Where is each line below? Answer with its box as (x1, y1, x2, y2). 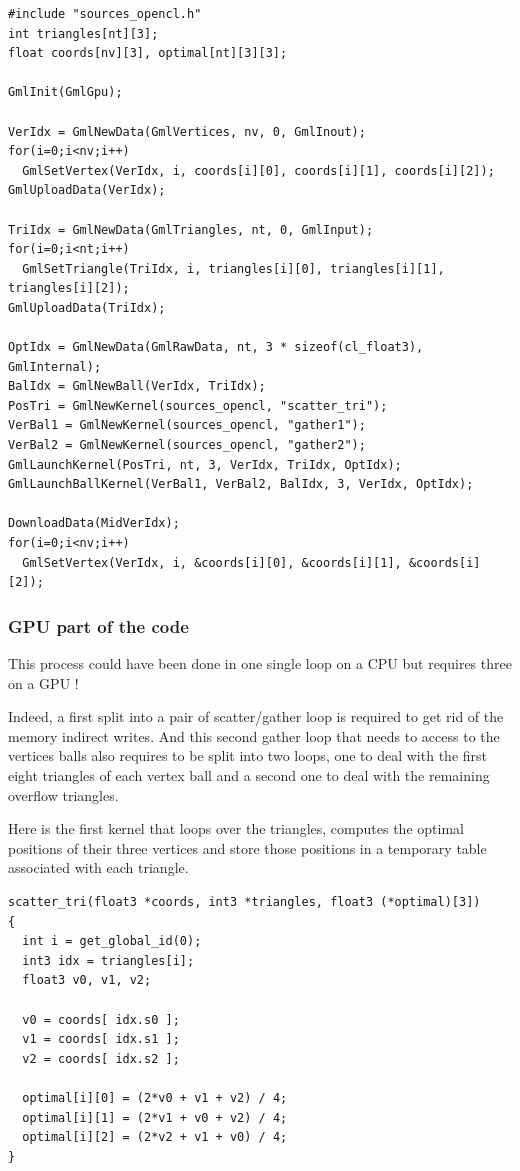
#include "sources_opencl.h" (8, 7, 202, 21)
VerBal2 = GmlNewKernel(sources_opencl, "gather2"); (8, 438, 366, 453)
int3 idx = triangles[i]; (22, 953, 195, 968)
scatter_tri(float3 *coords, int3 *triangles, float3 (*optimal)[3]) (8, 894, 481, 909)
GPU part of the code (8, 613, 189, 638)
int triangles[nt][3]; (8, 26, 159, 41)
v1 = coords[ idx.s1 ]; (22, 1032, 180, 1047)
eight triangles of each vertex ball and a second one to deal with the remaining (8, 765, 490, 785)
